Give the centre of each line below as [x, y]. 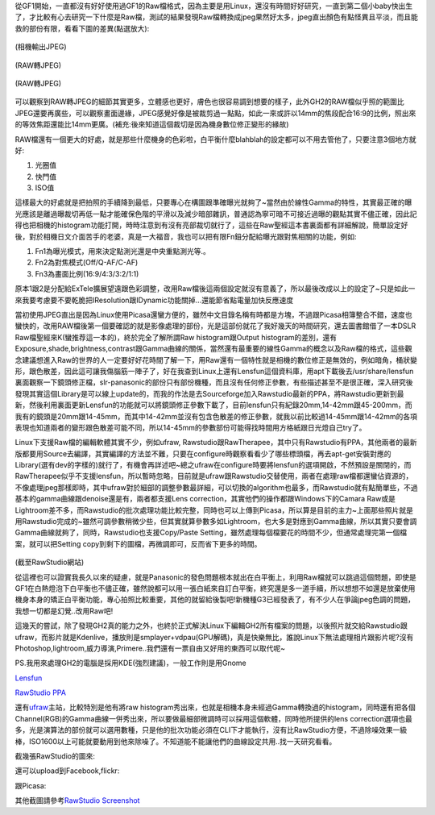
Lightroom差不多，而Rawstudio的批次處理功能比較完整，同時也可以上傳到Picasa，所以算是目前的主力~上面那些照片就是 [214, 510]
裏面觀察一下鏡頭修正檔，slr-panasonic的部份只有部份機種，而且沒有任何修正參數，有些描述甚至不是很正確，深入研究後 [214, 382]
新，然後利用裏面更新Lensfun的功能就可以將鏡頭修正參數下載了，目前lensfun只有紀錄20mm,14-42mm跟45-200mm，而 [213, 405]
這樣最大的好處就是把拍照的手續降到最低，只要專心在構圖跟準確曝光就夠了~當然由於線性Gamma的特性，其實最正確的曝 [213, 202]
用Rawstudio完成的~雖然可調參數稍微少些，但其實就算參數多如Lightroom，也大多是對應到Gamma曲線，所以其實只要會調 [216, 522]
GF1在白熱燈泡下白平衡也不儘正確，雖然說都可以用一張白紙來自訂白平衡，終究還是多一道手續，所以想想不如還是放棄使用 [215, 588]
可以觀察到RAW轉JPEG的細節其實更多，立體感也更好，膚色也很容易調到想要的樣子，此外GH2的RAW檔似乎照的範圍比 [209, 102]
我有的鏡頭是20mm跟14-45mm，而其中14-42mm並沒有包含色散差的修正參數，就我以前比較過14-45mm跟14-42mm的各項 [216, 416]
